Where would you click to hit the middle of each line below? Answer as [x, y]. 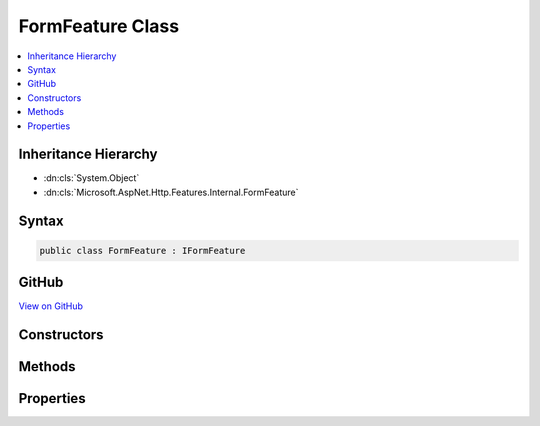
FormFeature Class [99, 26]
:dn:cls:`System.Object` [91, 178]
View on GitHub [51, 306]
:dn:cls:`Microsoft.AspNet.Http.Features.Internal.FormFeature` [171, 192]
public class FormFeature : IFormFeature [142, 250]
